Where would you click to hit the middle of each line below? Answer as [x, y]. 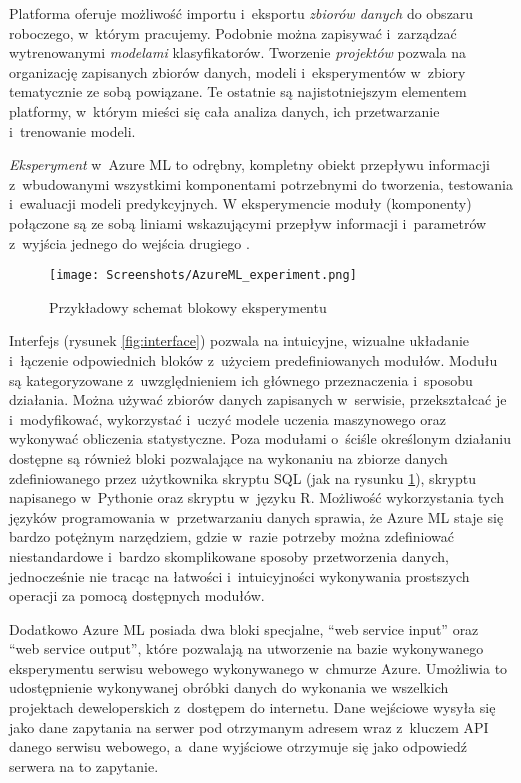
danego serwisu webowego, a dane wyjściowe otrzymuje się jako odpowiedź [238, 746]
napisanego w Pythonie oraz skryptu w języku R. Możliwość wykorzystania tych [257, 497]
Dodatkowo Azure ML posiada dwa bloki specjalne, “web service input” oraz [244, 628]
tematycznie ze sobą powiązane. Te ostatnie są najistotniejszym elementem [238, 91]
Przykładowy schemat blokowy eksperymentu [188, 306]
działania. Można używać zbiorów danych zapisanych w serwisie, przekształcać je [258, 399]
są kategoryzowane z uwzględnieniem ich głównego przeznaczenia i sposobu [241, 379]
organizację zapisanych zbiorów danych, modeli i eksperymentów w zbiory [237, 71]
